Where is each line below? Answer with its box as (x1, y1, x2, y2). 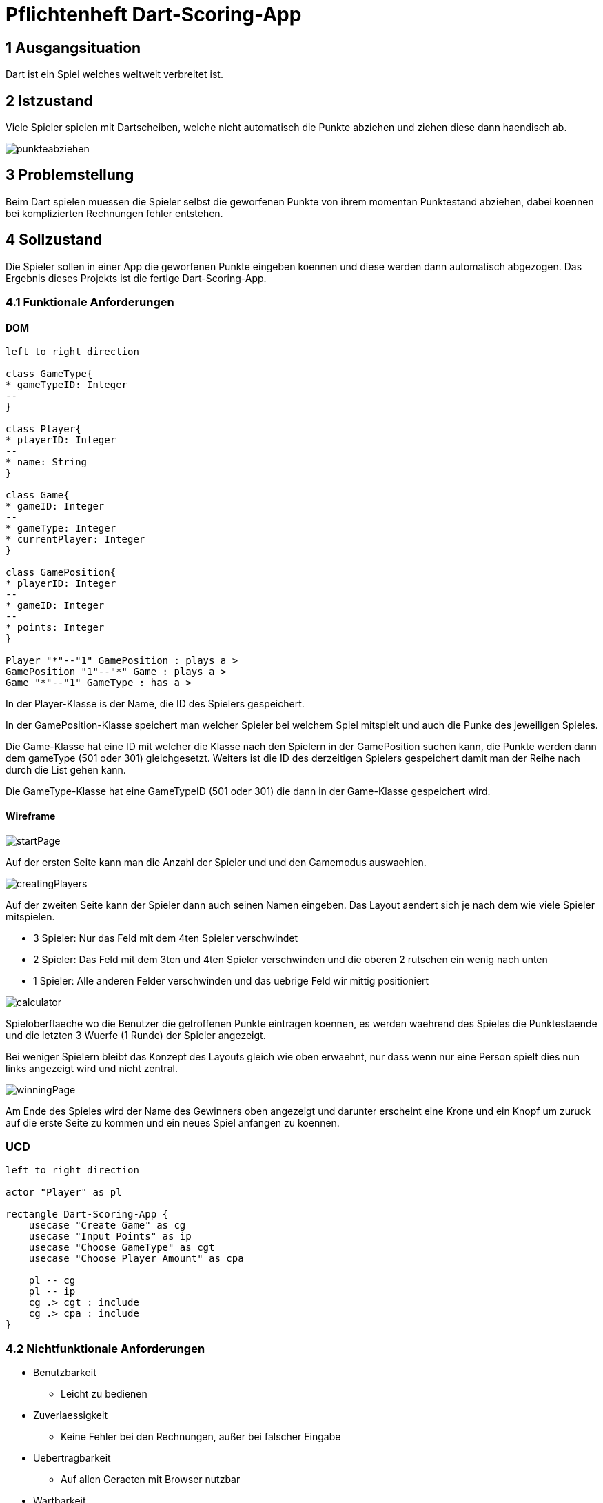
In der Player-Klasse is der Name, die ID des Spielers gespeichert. (6, 698, 305, 710)
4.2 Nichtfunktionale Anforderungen (6, 1341, 205, 1355)
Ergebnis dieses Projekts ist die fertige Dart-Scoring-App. (6, 272, 267, 284)
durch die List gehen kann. (6, 764, 126, 776)
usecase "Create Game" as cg (28, 1220, 186, 1231)
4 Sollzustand (6, 231, 103, 249)
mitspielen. (6, 910, 55, 922)
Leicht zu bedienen (61, 1388, 147, 1400)
